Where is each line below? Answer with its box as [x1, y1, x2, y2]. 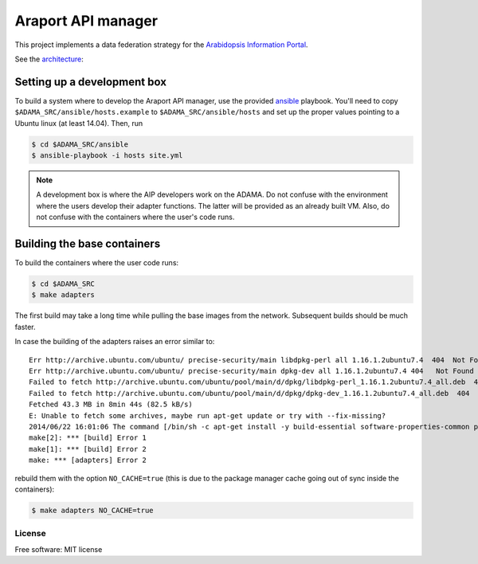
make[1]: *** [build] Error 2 [29, 445, 147, 453]
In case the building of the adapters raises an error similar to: [14, 337, 215, 347]
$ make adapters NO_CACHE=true [31, 506, 155, 515]
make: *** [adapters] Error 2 [29, 456, 147, 465]
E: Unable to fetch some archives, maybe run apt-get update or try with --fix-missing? [29, 411, 386, 420]
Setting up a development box [14, 75, 167, 88]
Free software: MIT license [14, 544, 103, 554]
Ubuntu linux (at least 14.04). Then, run [14, 118, 143, 127]
